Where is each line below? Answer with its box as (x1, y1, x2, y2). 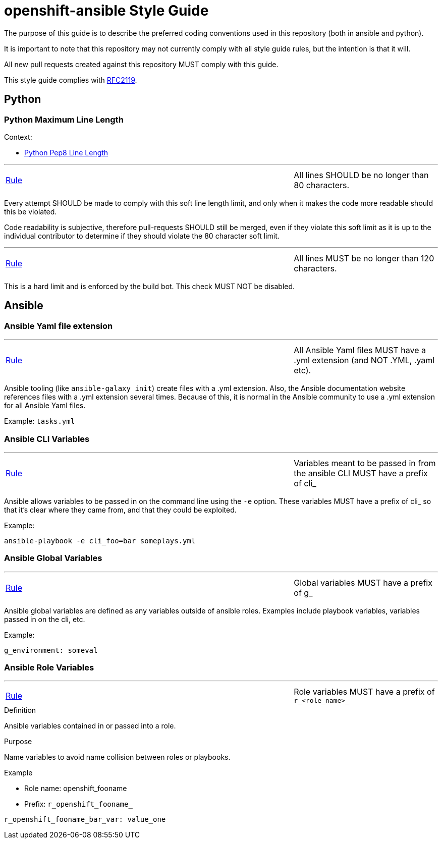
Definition (4, 706, 36, 715)
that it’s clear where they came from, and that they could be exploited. (4, 505, 237, 514)
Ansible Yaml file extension (4, 320, 113, 331)
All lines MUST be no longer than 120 (294, 253, 434, 263)
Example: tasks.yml (4, 417, 75, 426)
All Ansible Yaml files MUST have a (294, 345, 426, 356)
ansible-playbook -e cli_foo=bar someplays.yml (4, 536, 196, 545)
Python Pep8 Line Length (24, 148, 108, 157)
